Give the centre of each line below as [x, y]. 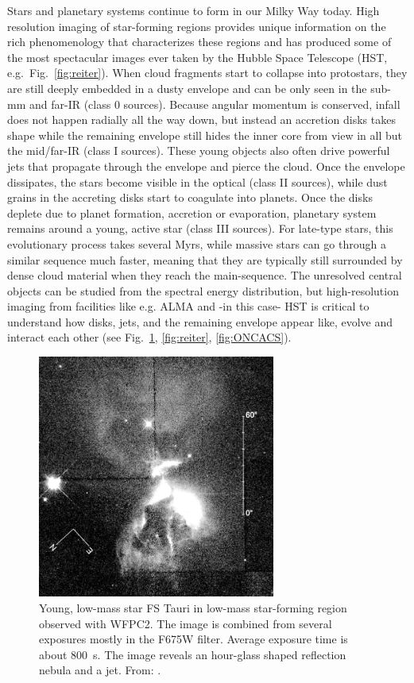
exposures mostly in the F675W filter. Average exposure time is [193, 639]
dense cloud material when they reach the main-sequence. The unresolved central [205, 275]
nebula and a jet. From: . [100, 670]
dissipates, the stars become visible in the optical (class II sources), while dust [197, 181]
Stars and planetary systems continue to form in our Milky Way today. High [193, 10]
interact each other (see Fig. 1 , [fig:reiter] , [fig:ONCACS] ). [149, 337]
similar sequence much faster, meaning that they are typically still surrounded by [205, 259]
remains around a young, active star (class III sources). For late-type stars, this [200, 228]
